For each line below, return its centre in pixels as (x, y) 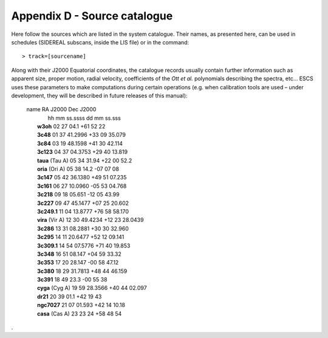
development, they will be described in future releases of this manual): (99, 95)
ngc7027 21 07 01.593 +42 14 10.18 (81, 305)
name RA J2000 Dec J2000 (61, 109)
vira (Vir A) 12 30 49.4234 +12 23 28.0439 (91, 220)
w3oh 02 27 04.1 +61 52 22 (71, 126)
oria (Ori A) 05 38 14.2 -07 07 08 (78, 169)
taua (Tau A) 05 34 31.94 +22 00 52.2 (85, 160)
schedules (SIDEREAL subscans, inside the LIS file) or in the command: (100, 42)
